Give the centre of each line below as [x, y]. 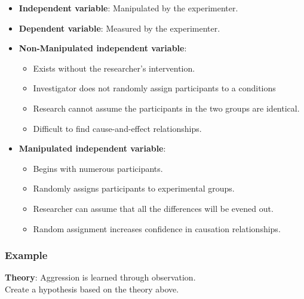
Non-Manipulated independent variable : [103, 48]
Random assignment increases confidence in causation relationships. [157, 228]
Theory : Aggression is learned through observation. [100, 277]
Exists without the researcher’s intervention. [114, 68]
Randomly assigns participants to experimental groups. [134, 188]
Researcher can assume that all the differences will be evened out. [153, 208]
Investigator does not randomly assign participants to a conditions [154, 88]
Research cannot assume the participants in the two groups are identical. [166, 108]
